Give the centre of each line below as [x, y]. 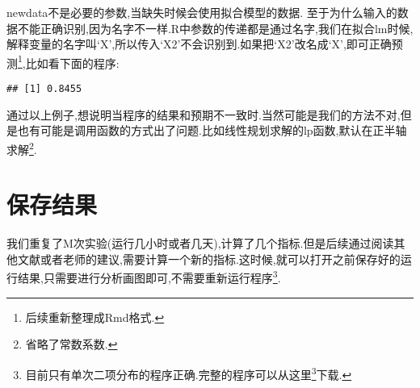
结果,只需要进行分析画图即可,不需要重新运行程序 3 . [149, 277]
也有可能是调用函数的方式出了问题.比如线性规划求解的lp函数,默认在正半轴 [212, 130]
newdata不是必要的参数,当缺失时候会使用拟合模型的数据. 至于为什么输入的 [202, 12]
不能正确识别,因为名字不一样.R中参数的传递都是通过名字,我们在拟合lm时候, [215, 28]
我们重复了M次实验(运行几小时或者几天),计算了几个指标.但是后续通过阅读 [200, 243]
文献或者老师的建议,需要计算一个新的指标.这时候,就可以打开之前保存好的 [209, 259]
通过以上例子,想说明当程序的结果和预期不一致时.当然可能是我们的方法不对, [204, 114]
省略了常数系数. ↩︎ [71, 344]
